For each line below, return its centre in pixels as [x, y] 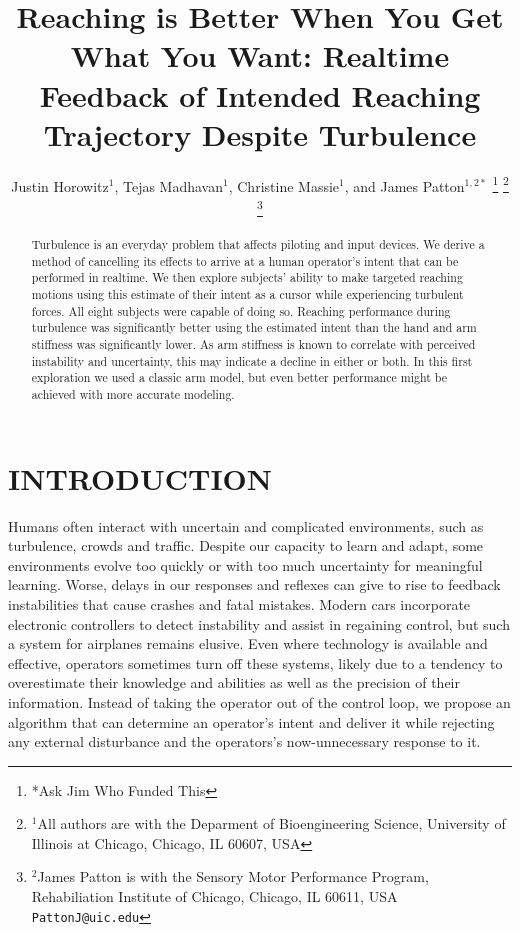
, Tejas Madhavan [169, 185]
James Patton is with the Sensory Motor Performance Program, [233, 876]
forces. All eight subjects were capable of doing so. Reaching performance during [241, 310]
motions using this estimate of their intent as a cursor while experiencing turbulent [247, 294]
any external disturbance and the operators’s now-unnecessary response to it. [244, 741]
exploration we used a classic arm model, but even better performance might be [239, 377]
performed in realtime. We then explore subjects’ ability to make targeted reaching [247, 277]
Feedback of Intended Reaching [260, 94]
